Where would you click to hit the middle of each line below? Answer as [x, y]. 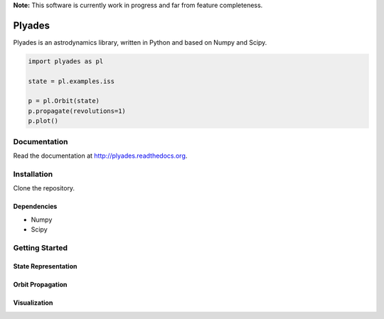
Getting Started [40, 247]
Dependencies [35, 207]
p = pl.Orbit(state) [64, 101]
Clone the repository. [44, 188]
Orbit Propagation [40, 285]
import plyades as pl [66, 61]
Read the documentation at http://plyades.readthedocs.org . [100, 156]
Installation [33, 174]
